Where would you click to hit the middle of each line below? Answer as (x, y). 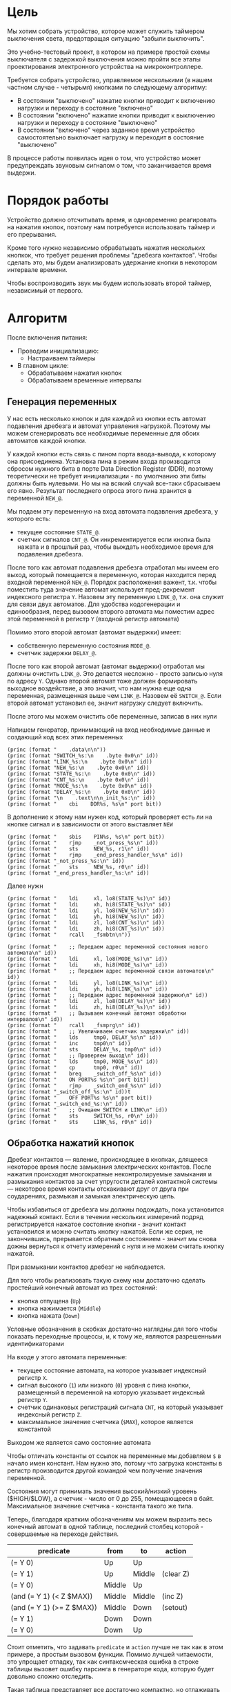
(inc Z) (173, 1597)
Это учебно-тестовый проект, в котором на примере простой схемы (109, 52)
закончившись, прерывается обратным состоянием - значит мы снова (112, 1239)
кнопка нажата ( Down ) (49, 1316)
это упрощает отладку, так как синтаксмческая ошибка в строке (103, 1662)
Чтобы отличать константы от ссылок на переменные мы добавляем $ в (114, 1456)
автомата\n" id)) (32, 953)
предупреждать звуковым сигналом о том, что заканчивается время (109, 165)
